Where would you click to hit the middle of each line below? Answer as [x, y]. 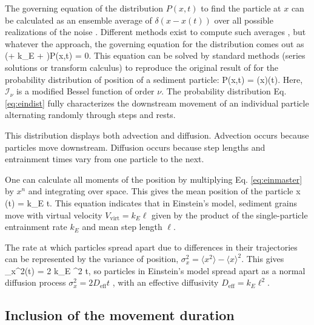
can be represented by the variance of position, [92, 259]
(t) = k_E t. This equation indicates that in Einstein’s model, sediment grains [151, 202]
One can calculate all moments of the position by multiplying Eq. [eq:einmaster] [154, 179]
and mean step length [122, 227]
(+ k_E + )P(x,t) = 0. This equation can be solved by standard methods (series [155, 55]
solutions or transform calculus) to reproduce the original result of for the [142, 67]
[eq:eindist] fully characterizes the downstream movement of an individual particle [157, 103]
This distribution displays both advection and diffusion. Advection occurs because [157, 135]
